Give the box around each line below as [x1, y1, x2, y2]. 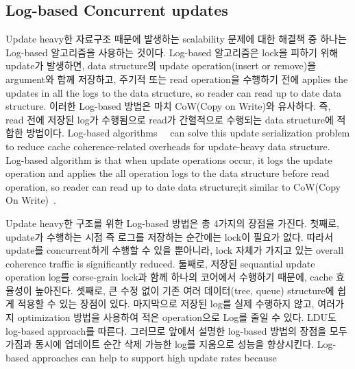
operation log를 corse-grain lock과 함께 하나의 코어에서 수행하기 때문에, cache [5, 270, 333, 284]
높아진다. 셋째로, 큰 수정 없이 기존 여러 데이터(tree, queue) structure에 [35, 283, 334, 297]
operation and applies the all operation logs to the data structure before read [5, 166, 330, 180]
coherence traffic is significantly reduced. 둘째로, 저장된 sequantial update [5, 256, 315, 270]
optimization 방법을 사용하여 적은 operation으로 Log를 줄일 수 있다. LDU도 [17, 310, 336, 324]
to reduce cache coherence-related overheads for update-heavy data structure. [5, 139, 330, 153]
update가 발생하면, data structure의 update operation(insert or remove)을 [5, 58, 317, 73]
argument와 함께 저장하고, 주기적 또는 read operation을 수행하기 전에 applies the [5, 71, 348, 86]
